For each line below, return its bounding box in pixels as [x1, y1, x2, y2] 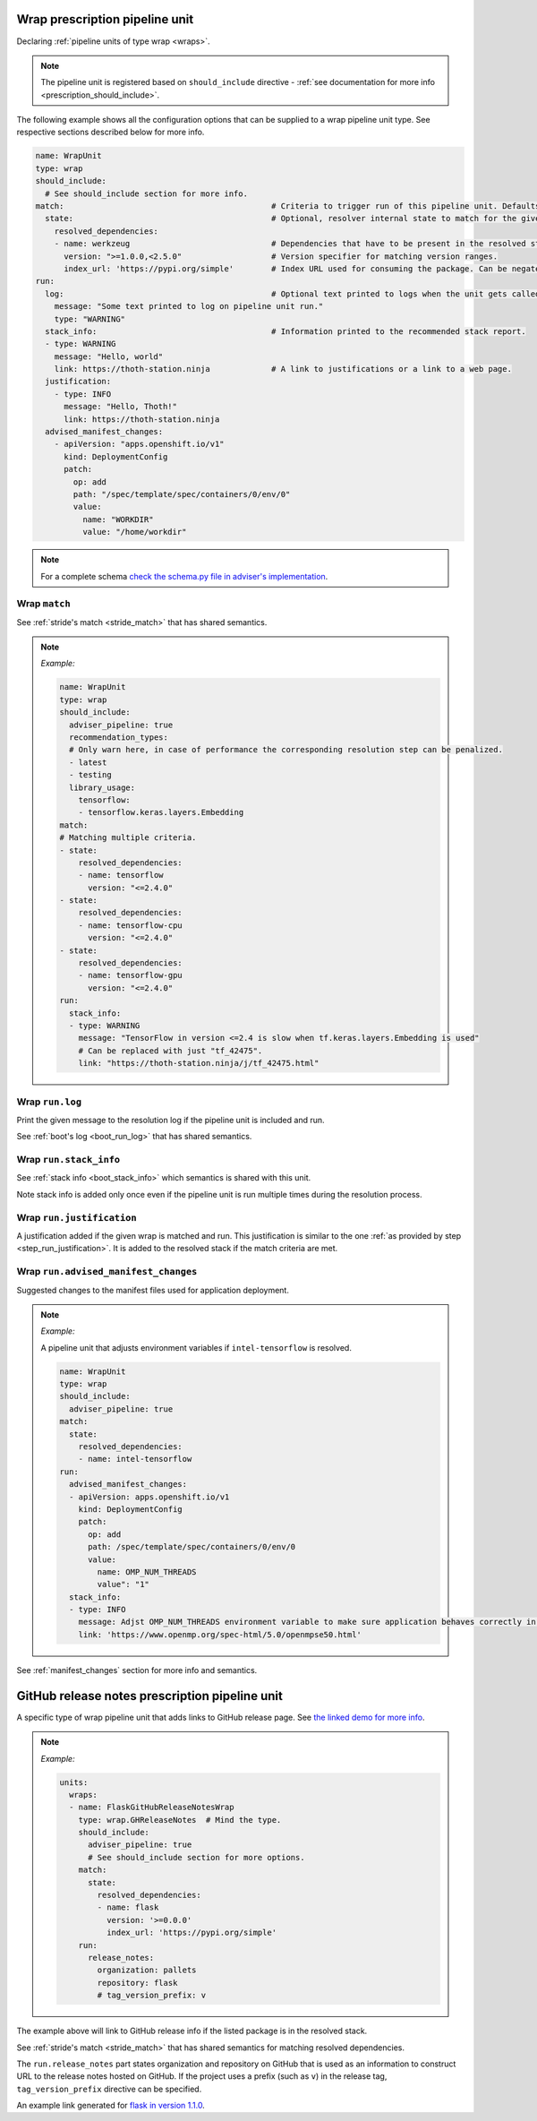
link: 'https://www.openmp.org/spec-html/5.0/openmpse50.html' [78, 1629, 362, 1639]
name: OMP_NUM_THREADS [97, 1567, 197, 1576]
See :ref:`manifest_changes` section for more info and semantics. [16, 1664, 258, 1675]
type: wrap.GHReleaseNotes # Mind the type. [78, 1815, 282, 1825]
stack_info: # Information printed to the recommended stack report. [45, 326, 527, 336]
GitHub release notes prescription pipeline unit [16, 1688, 284, 1704]
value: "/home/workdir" [81, 527, 187, 537]
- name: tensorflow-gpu [78, 970, 183, 981]
